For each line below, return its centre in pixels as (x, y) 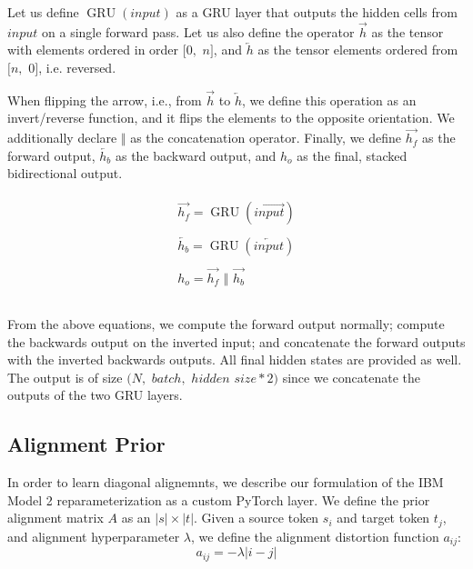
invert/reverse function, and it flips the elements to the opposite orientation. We (231, 118)
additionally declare (62, 138)
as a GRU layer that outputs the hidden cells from (317, 12)
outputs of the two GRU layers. (95, 395)
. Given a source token (257, 518)
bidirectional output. (65, 173)
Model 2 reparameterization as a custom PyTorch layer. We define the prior (219, 499)
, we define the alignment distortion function (315, 536)
